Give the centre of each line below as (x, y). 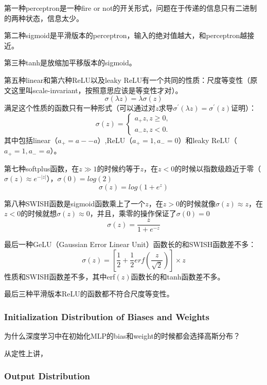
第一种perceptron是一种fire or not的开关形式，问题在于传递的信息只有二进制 (131, 8)
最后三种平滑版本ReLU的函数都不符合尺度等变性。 (89, 294)
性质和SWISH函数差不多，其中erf (60, 276)
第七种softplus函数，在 (42, 168)
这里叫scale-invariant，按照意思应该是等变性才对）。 (97, 90)
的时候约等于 (119, 168)
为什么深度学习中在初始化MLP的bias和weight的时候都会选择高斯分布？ (122, 336)
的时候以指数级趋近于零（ (218, 168)
